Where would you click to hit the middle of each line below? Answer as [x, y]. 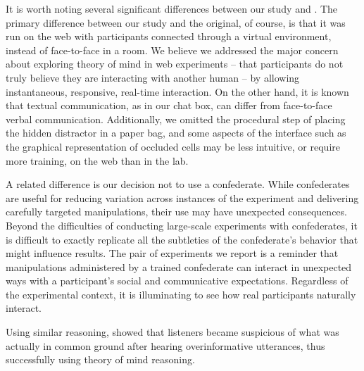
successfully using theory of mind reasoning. [100, 359]
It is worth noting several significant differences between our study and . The [172, 8]
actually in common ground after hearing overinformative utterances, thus [165, 345]
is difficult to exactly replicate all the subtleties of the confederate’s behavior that [182, 239]
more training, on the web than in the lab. [97, 160]
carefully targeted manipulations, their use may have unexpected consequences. [176, 212]
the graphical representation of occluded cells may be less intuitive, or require [173, 146]
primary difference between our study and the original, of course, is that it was [176, 22]
